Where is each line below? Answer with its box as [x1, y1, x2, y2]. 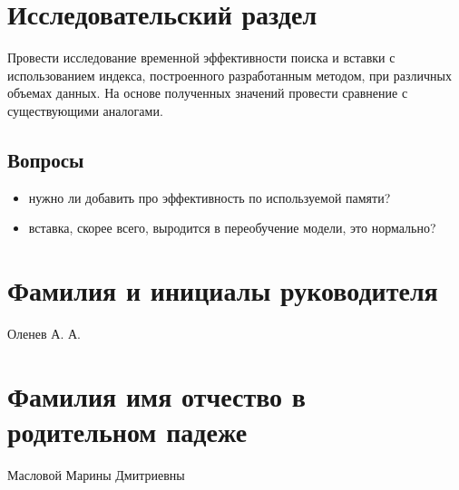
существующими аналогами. [7, 101, 163, 120]
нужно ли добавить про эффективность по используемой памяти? [28, 187, 391, 207]
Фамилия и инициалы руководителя [7, 272, 438, 309]
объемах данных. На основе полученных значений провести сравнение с [7, 83, 408, 102]
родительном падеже [7, 412, 248, 449]
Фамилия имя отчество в [7, 377, 306, 414]
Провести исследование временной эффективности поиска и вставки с [7, 48, 396, 67]
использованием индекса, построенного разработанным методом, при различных [7, 65, 452, 84]
